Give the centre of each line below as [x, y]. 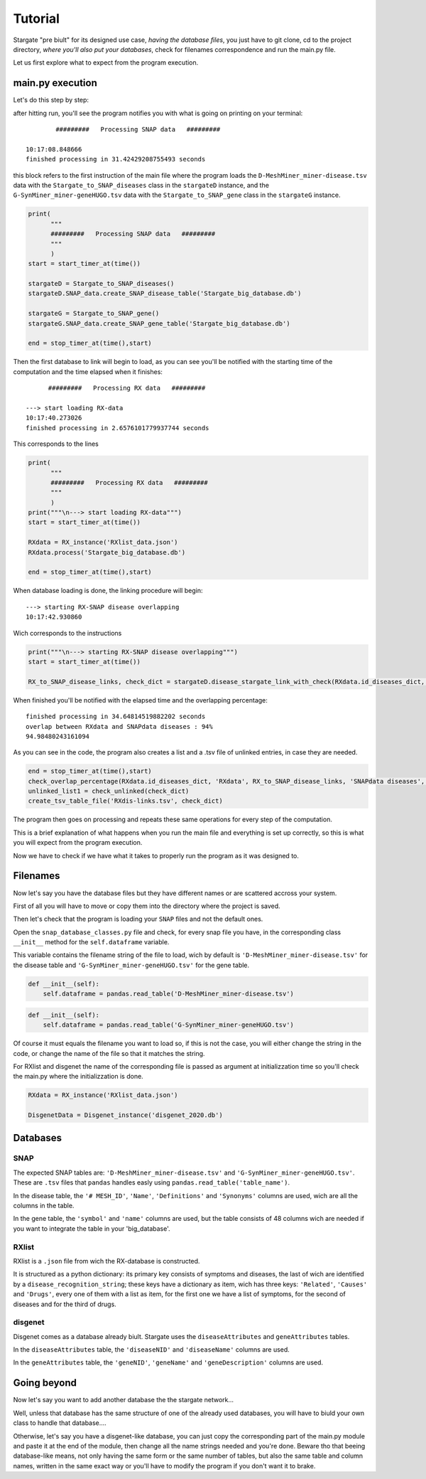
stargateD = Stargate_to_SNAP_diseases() [101, 284]
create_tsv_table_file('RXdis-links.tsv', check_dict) [125, 801]
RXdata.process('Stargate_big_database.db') [107, 552]
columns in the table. [44, 1206]
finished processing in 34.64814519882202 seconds [116, 717]
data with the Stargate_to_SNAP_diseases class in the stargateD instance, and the [141, 185]
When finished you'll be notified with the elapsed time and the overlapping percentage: [140, 700]
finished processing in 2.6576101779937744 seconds [118, 428]
